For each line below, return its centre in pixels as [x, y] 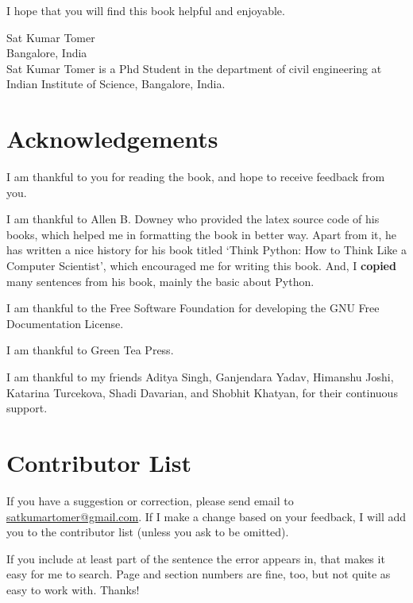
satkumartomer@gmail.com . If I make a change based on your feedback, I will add [206, 516]
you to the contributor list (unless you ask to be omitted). [148, 532]
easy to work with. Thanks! [73, 589]
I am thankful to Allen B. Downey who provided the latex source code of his [193, 219]
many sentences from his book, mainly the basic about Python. [160, 281]
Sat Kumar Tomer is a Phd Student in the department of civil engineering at [194, 68]
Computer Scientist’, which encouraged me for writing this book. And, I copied [201, 266]
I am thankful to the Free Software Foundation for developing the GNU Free [193, 308]
